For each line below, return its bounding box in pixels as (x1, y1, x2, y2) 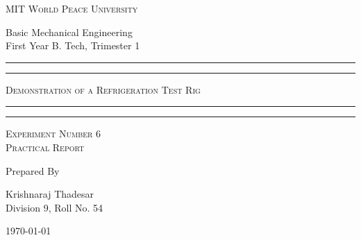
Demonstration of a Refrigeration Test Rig (6, 82, 201, 96)
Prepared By (6, 163, 60, 178)
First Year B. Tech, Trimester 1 (6, 38, 140, 53)
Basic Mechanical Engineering (6, 24, 133, 39)
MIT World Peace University (6, 1, 138, 15)
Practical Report (6, 139, 85, 154)
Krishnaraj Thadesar (6, 187, 94, 201)
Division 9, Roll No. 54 (6, 200, 103, 214)
